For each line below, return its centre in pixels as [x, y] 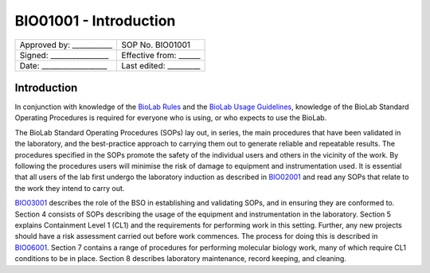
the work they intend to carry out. [70, 188]
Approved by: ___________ [66, 45]
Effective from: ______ [161, 55]
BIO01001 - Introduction [95, 21]
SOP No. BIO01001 [156, 45]
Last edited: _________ [161, 65]
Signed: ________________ [64, 55]
